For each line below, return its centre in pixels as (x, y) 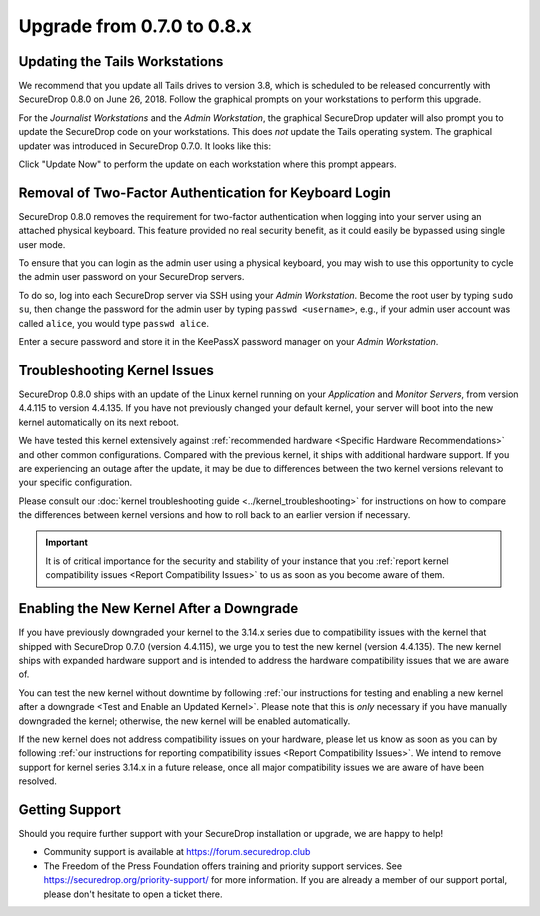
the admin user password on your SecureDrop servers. (131, 277)
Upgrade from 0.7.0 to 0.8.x (135, 26)
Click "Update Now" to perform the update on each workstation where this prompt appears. (207, 164)
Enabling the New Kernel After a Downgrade (158, 608)
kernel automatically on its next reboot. (98, 422)
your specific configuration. (75, 482)
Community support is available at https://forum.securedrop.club (177, 852)
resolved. (37, 781)
